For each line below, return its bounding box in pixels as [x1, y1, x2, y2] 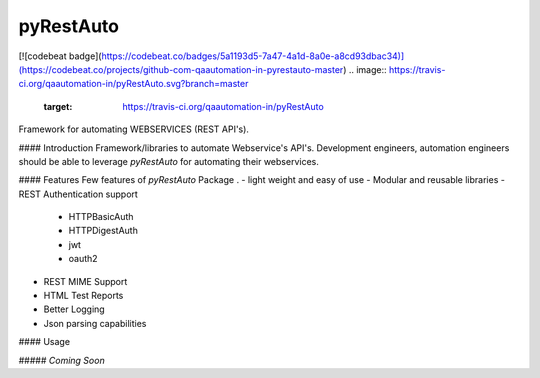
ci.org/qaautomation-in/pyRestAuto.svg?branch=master [18, 78, 249, 90]
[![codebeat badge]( [18, 50, 102, 62]
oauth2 [68, 253, 99, 265]
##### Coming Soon [18, 354, 105, 366]
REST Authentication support [18, 188, 139, 200]
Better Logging [43, 303, 105, 315]
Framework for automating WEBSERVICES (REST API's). [18, 123, 250, 135]
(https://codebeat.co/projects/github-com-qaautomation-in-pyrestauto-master [18, 63, 344, 75]
